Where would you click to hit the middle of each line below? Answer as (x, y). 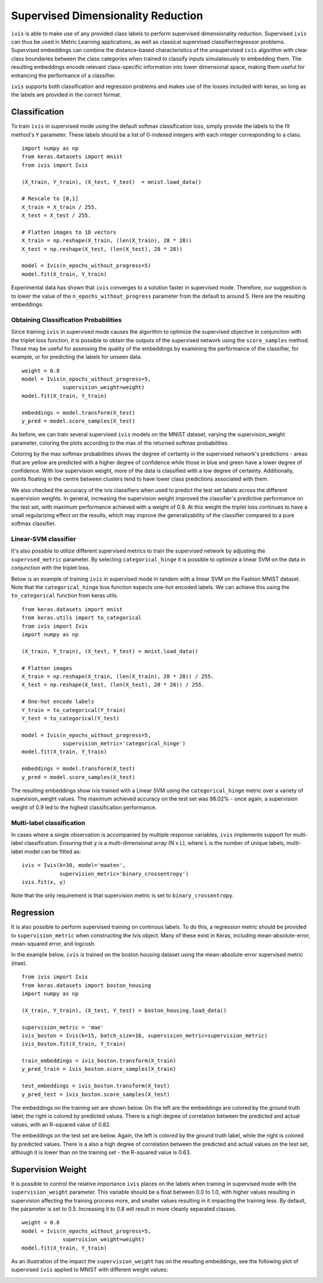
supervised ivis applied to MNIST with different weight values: (90, 1270)
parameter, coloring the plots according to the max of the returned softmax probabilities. (120, 443)
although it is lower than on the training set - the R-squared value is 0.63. (101, 1152)
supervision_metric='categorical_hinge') (124, 744)
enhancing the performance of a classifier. (63, 76)
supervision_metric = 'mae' (63, 1027)
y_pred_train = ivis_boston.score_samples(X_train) (99, 1069)
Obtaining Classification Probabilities (66, 319)
